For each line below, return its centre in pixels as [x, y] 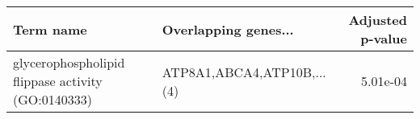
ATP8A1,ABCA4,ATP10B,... [244, 72]
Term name [50, 29]
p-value [384, 38]
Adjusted [378, 20]
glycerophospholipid [69, 62]
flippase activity [58, 81]
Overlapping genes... [228, 29]
